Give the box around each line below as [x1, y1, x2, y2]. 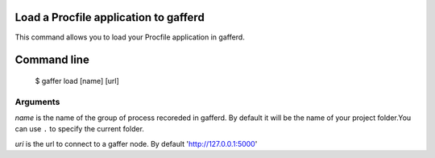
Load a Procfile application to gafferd [14, 10, 205, 24]
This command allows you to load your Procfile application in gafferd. [14, 32, 245, 42]
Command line [14, 53, 90, 67]
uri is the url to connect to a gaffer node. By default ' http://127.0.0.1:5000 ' [14, 139, 258, 148]
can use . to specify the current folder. [14, 124, 145, 134]
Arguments [14, 96, 60, 107]
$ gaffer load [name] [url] [35, 76, 120, 85]
